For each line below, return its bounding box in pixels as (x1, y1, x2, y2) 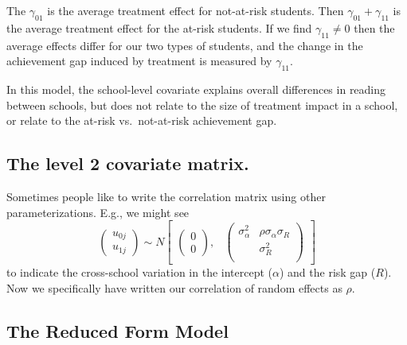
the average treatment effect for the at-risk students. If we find (6, 19, 312, 36)
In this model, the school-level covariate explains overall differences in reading (6, 80, 386, 97)
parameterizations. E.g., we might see (6, 204, 190, 220)
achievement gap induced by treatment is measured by (6, 52, 272, 69)
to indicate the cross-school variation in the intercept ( (6, 264, 272, 281)
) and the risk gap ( (279, 264, 376, 281)
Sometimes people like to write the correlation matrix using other (6, 188, 326, 204)
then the (354, 19, 395, 36)
